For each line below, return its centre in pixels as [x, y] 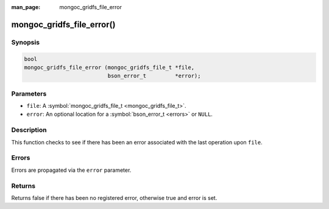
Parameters [29, 93]
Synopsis [25, 42]
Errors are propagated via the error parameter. [71, 170]
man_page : [26, 7]
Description [29, 130]
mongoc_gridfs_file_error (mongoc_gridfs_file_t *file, [109, 67]
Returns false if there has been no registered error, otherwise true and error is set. [114, 197]
